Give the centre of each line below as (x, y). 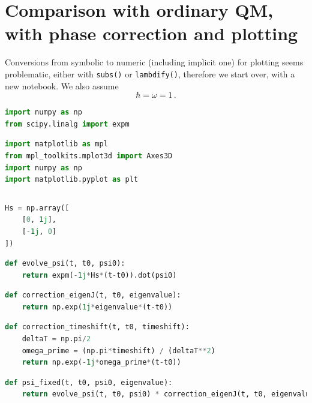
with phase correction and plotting (151, 33)
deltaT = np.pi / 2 (56, 339)
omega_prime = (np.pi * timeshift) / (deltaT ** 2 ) (118, 351)
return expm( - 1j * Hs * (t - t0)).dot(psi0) (99, 275)
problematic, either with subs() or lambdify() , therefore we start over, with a (150, 73)
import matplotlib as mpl (56, 144)
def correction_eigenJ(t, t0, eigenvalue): (93, 295)
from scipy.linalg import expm (67, 124)
